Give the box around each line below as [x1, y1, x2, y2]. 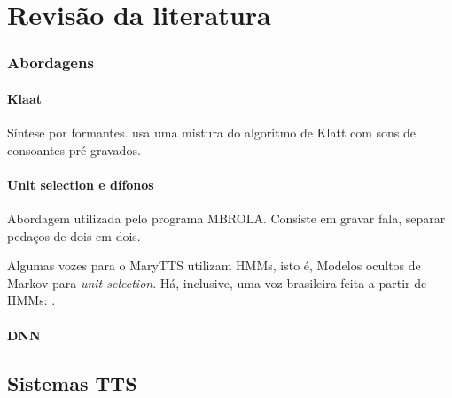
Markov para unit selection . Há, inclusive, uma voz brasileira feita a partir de [7, 273, 427, 292]
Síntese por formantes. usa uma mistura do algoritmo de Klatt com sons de [7, 123, 417, 142]
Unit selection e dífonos [7, 175, 154, 193]
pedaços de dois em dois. [7, 226, 141, 245]
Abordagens [7, 51, 94, 74]
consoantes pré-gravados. [7, 140, 141, 159]
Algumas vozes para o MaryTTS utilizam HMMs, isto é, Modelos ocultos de [7, 256, 421, 275]
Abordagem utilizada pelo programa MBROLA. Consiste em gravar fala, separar [7, 209, 446, 227]
